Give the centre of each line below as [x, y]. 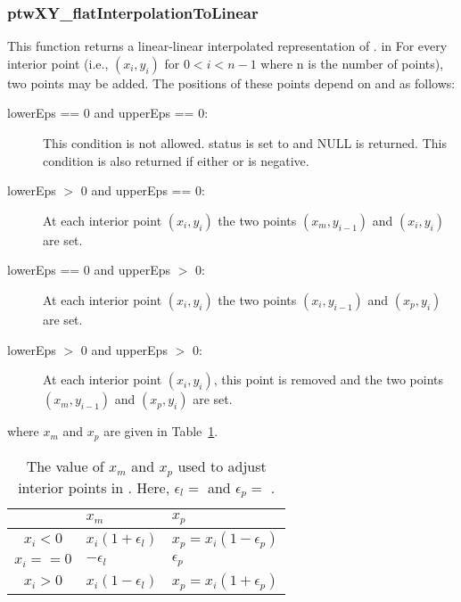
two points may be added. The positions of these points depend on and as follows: [231, 82]
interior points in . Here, [94, 487]
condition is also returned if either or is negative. [176, 160]
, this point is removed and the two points [329, 379]
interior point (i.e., [58, 63]
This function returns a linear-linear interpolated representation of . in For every [227, 46]
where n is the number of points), [352, 63]
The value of [65, 466]
